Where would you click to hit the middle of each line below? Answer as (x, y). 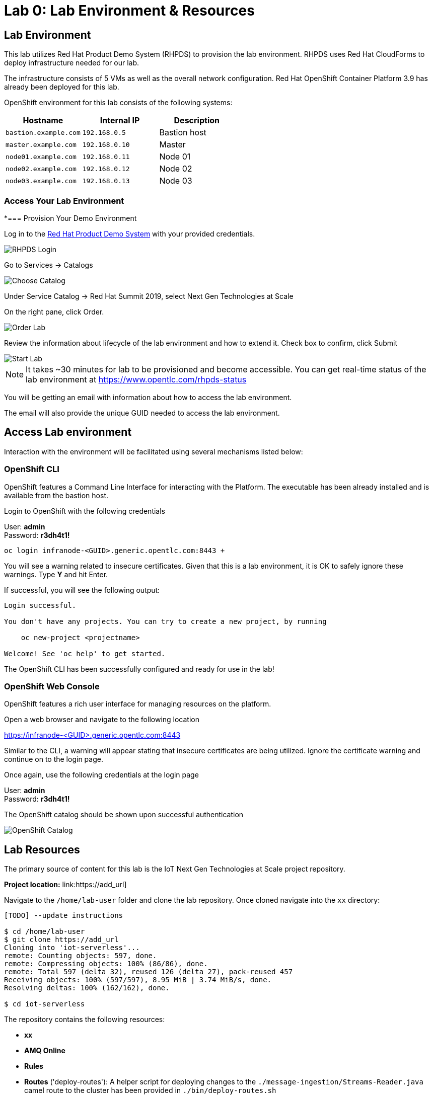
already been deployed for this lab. (62, 87)
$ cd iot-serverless (45, 1004)
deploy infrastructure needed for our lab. (72, 63)
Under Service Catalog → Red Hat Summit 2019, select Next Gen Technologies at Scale (149, 296)
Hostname (43, 121)
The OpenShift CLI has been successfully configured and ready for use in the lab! (139, 669)
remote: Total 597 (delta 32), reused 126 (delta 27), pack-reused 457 (149, 972)
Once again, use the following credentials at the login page (101, 775)
